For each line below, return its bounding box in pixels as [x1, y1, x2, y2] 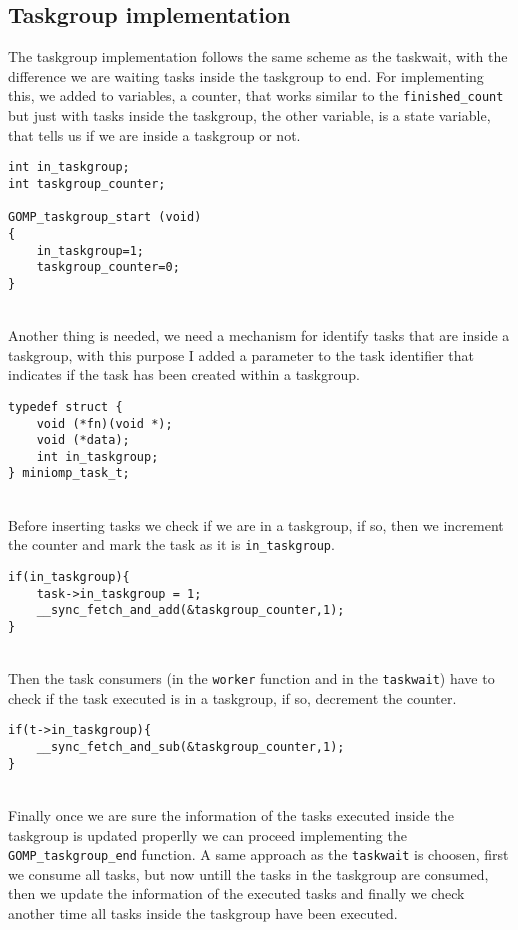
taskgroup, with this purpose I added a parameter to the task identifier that [8, 344, 475, 365]
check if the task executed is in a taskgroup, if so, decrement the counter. [8, 687, 457, 708]
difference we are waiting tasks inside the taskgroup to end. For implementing [8, 65, 484, 86]
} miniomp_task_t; [8, 466, 130, 481]
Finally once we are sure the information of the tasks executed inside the [8, 805, 454, 826]
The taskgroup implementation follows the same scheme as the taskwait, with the [8, 46, 508, 67]
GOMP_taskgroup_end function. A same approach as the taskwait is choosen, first [8, 844, 509, 865]
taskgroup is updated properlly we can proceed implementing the [8, 824, 407, 845]
